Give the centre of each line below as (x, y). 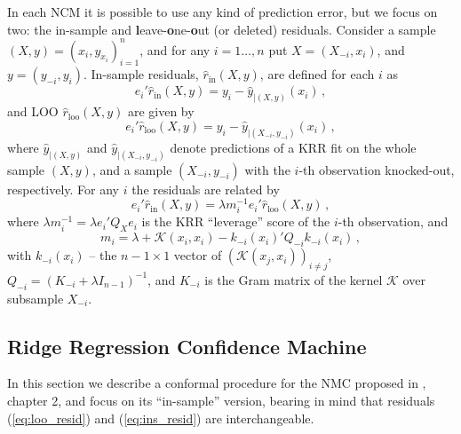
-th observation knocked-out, (377, 169)
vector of (198, 255)
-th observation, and (393, 221)
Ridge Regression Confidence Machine (187, 346)
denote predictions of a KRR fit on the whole (293, 147)
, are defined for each (317, 74)
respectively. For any (63, 189)
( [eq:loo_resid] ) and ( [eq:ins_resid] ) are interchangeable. (161, 418)
